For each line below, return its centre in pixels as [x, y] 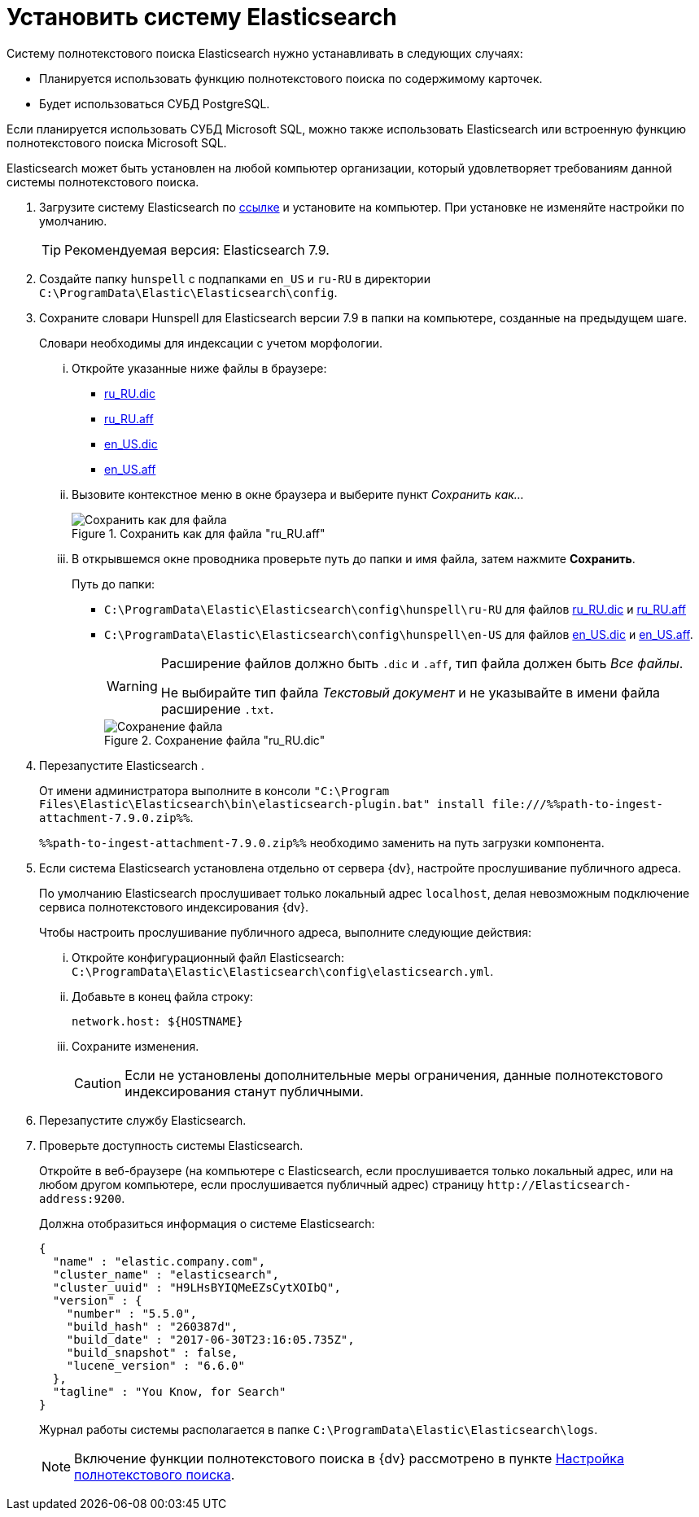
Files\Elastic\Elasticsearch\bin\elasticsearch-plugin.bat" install [262, 804]
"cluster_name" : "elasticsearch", [166, 1274]
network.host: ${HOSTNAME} [157, 1021]
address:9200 [81, 1198]
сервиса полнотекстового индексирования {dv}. [174, 907]
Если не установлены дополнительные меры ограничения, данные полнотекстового [394, 1075]
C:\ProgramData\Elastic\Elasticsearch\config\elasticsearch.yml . [283, 971]
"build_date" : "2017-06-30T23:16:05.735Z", [210, 1339]
